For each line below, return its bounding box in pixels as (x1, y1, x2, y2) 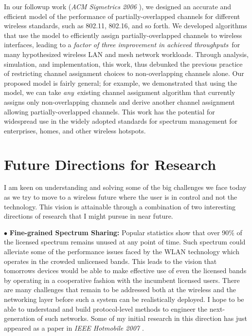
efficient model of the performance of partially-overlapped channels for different (4, 11, 240, 21)
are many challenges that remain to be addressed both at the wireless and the (4, 284, 236, 295)
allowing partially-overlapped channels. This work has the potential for (4, 106, 215, 116)
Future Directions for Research (4, 154, 216, 174)
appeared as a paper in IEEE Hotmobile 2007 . (4, 322, 144, 333)
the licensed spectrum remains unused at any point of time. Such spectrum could (4, 237, 246, 247)
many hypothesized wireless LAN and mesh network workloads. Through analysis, (4, 49, 249, 59)
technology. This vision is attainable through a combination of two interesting (4, 201, 236, 211)
